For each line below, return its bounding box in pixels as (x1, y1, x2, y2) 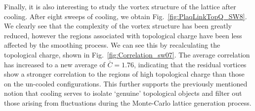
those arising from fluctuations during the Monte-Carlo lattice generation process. (4, 97, 252, 108)
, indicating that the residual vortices (134, 59, 247, 69)
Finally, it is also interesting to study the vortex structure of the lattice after (4, 1, 236, 11)
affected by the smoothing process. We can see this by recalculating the (4, 40, 220, 50)
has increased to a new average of (4, 59, 105, 69)
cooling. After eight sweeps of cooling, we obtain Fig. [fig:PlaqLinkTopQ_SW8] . (4, 11, 247, 21)
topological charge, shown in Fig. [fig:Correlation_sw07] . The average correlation (4, 49, 250, 59)
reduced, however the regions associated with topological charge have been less (4, 30, 242, 40)
